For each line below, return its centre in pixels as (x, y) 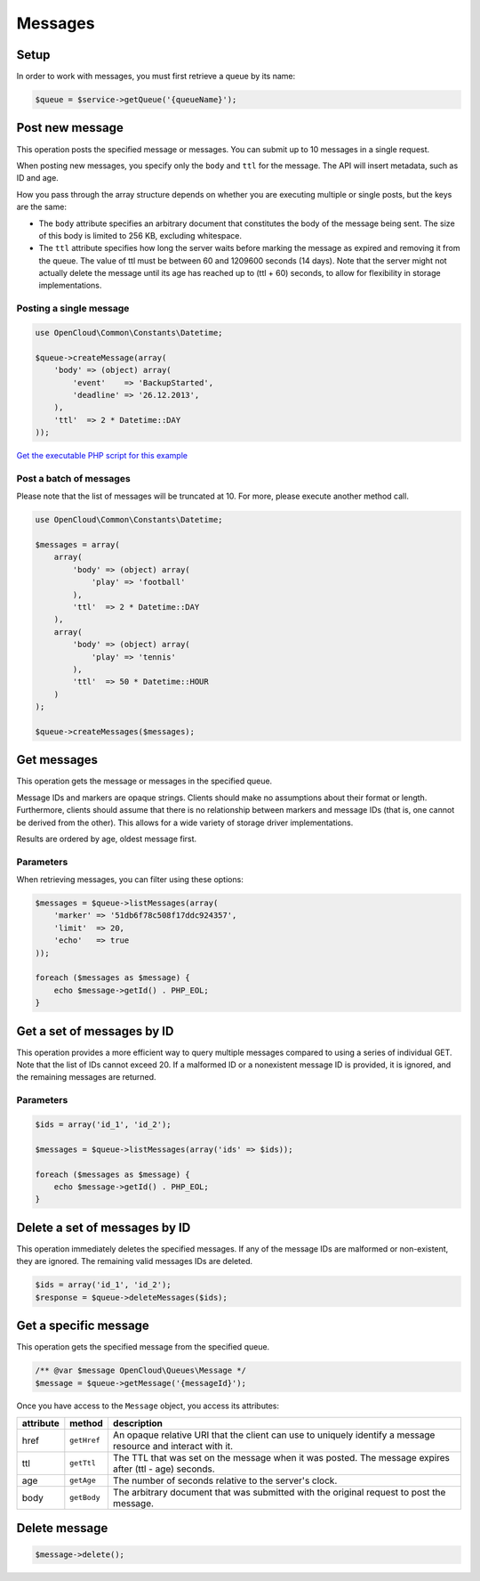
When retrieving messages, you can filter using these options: (130, 880)
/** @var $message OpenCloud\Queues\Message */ (140, 1370)
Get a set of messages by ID (95, 1031)
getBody (85, 1498)
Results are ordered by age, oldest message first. (107, 839)
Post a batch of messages (73, 478)
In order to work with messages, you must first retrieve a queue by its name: (156, 77)
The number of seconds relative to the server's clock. (225, 1480)
